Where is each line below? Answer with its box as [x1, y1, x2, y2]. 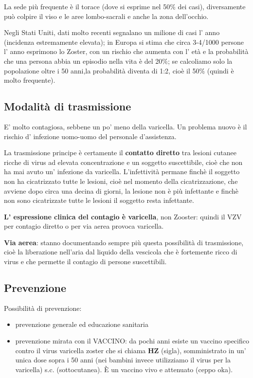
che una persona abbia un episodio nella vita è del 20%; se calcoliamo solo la [4, 55, 233, 66]
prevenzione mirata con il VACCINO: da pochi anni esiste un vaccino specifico [15, 336, 249, 346]
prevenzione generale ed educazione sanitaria [15, 319, 148, 329]
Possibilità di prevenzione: [4, 303, 82, 313]
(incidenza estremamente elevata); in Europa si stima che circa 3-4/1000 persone [4, 36, 244, 47]
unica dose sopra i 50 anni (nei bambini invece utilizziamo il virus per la [15, 355, 231, 365]
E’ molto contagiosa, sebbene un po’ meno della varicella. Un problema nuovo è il [4, 121, 247, 131]
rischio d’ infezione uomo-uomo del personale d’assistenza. [4, 131, 177, 141]
